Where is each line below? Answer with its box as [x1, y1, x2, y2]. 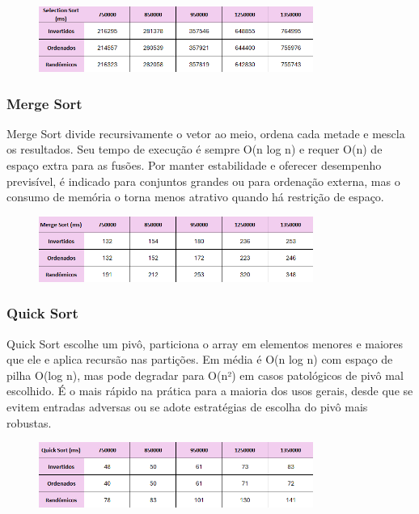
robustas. [6, 414, 52, 431]
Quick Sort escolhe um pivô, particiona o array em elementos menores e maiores [6, 335, 404, 352]
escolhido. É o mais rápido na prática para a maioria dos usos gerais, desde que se [6, 382, 413, 399]
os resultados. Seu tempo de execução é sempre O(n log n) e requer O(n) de [6, 141, 383, 158]
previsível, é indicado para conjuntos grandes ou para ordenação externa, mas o [6, 172, 400, 189]
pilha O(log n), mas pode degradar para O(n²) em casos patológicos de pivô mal [6, 366, 404, 383]
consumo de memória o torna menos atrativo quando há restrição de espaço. [6, 188, 384, 205]
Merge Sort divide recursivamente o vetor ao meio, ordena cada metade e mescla [6, 124, 405, 141]
